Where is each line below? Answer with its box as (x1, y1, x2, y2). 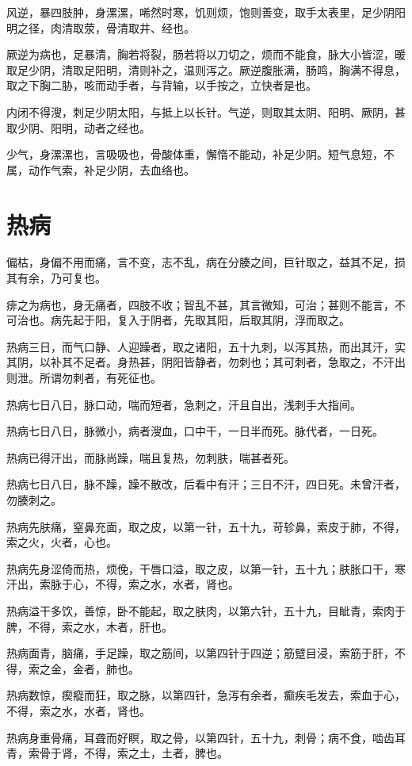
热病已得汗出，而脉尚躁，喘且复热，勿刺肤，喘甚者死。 (6, 449, 295, 465)
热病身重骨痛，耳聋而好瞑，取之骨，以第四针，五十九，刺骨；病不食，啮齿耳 (6, 729, 406, 745)
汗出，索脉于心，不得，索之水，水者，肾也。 (6, 576, 239, 592)
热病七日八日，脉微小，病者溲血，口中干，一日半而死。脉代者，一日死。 (6, 423, 383, 439)
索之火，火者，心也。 (6, 534, 117, 550)
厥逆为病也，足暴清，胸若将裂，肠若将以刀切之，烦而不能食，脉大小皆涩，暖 (6, 46, 406, 63)
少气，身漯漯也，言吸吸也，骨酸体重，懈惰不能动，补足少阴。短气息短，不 (6, 146, 395, 163)
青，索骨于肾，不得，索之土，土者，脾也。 (6, 745, 228, 761)
